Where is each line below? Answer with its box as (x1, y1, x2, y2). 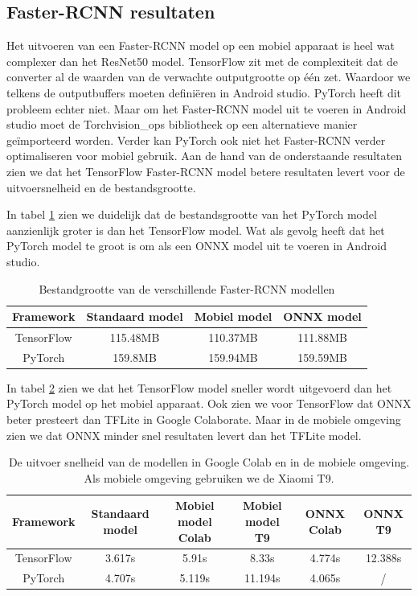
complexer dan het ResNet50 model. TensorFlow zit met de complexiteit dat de (6, 52, 399, 69)
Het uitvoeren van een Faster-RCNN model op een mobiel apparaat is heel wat (6, 37, 395, 54)
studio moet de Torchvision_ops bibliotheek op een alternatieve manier (6, 116, 358, 133)
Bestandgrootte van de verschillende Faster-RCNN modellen (39, 280, 335, 297)
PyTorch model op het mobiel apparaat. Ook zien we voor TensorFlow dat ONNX (6, 395, 412, 412)
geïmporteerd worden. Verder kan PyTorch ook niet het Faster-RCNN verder (6, 131, 386, 148)
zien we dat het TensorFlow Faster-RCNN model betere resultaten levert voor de (6, 162, 405, 179)
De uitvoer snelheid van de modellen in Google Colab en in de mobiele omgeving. (8, 454, 410, 471)
